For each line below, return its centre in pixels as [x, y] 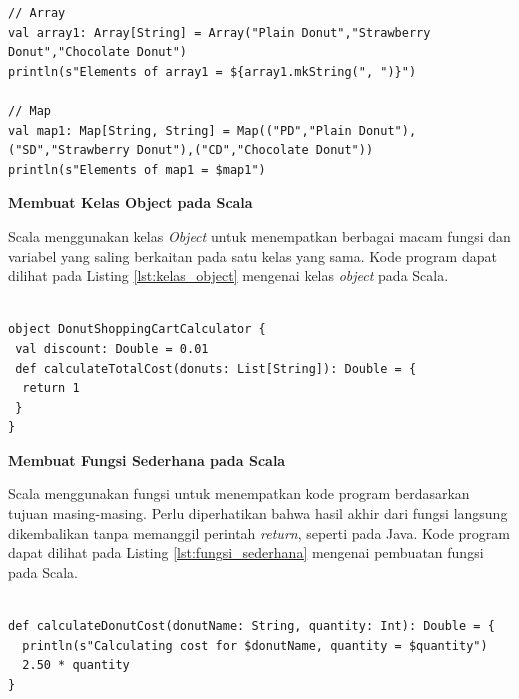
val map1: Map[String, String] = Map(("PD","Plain [180, 130]
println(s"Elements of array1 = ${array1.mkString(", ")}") [212, 71]
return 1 [51, 388]
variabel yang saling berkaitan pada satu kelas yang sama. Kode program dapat [252, 255]
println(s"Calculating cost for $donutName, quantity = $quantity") [255, 645]
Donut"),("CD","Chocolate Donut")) [255, 150]
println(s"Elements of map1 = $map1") [137, 169]
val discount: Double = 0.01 [112, 348]
